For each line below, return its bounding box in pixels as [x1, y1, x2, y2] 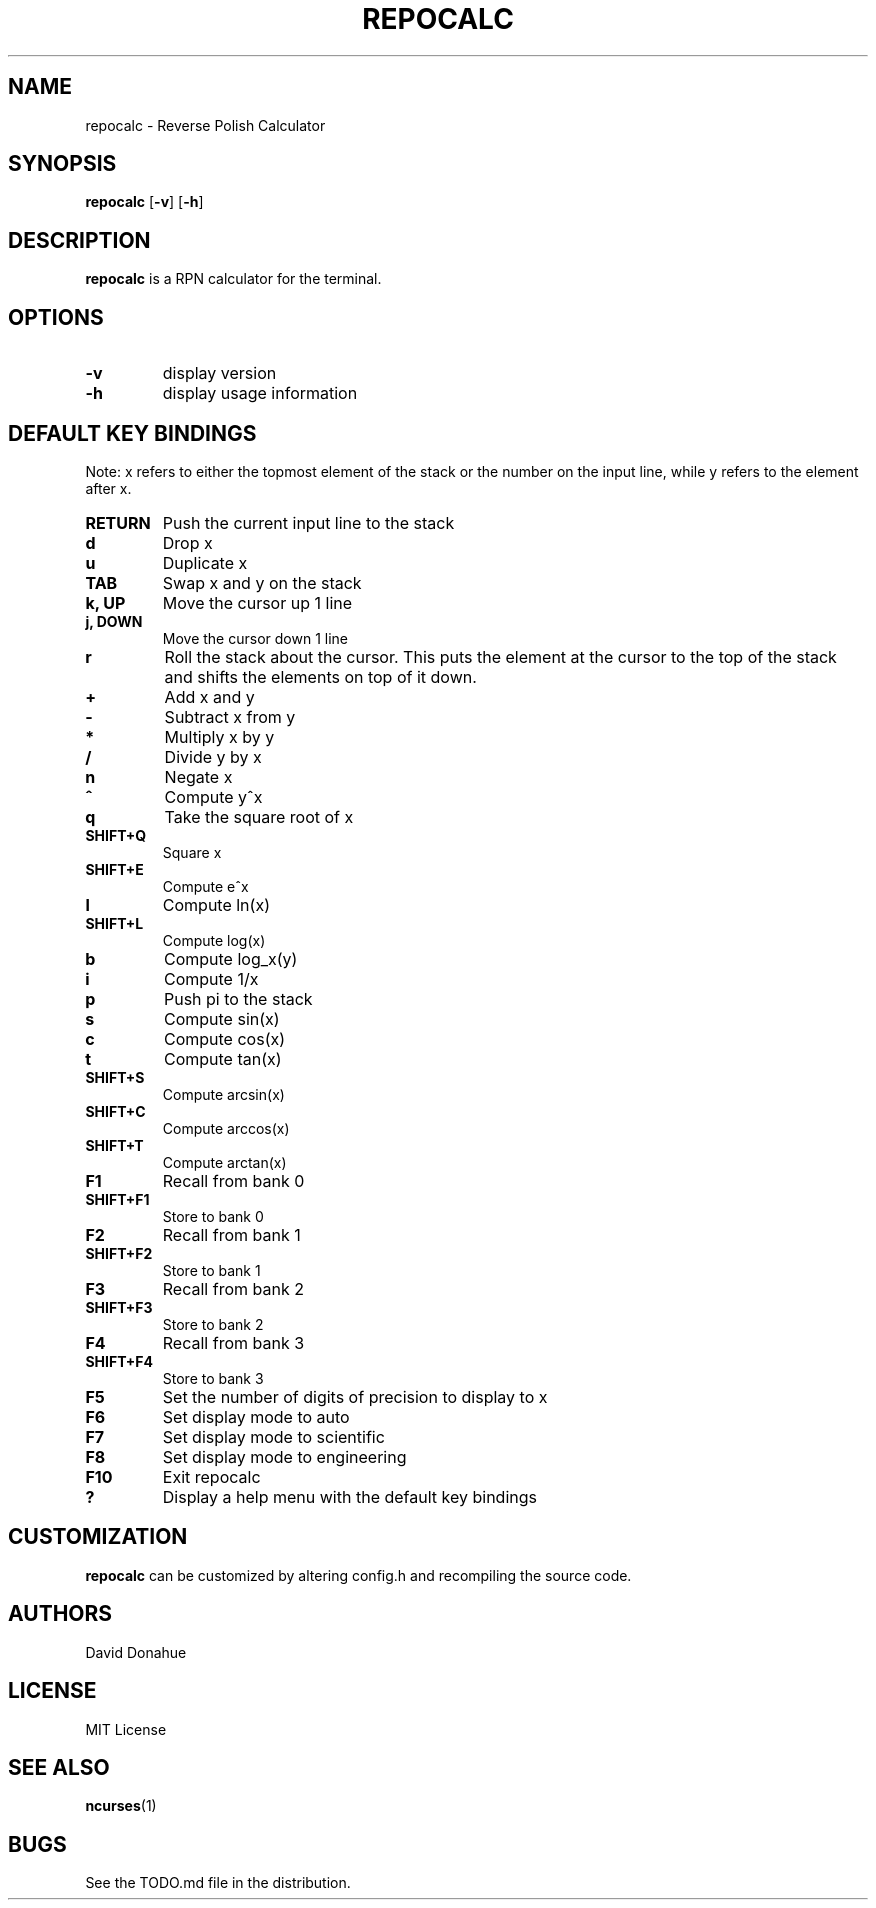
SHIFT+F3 [85, 1298, 153, 1316]
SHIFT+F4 [85, 1352, 153, 1370]
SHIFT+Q [85, 826, 147, 844]
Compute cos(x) [163, 1028, 286, 1049]
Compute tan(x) [163, 1048, 282, 1069]
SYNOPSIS [8, 151, 117, 177]
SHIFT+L [85, 914, 144, 932]
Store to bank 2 [162, 1315, 264, 1333]
